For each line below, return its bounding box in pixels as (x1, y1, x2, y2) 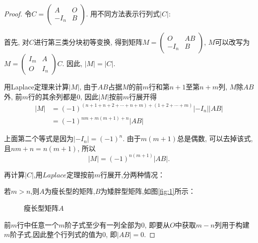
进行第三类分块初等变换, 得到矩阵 (34, 37, 143, 47)
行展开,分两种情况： (100, 169, 165, 179)
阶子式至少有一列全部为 (64, 219, 141, 230)
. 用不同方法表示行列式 (86, 8, 160, 18)
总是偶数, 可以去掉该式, (177, 133, 253, 144)
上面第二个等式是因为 (4, 133, 73, 144)
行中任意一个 (17, 219, 59, 230)
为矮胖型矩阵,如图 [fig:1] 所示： (100, 186, 195, 196)
